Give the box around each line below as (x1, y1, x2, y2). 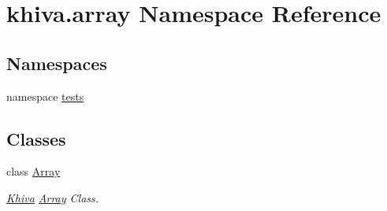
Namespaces (6, 50, 107, 75)
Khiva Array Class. (6, 189, 99, 205)
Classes (6, 126, 66, 150)
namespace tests (6, 87, 84, 104)
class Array (6, 163, 61, 180)
